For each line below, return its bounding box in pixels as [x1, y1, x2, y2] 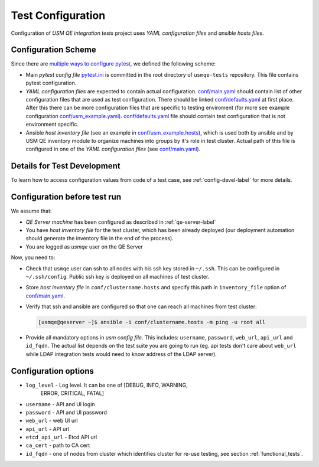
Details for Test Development [11, 161, 121, 171]
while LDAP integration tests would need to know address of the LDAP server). [25, 350, 217, 357]
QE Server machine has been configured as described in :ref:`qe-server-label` [25, 218, 216, 226]
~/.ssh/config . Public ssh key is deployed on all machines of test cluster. [25, 273, 210, 280]
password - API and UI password [25, 409, 108, 416]
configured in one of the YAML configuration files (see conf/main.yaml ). [25, 145, 201, 153]
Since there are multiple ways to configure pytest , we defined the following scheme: [11, 60, 216, 67]
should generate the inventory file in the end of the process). [25, 235, 174, 242]
